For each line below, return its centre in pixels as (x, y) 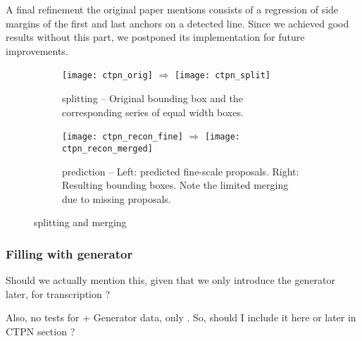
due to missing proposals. (117, 198)
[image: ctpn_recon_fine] (123, 137)
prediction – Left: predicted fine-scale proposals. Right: (181, 171)
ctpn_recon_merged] (107, 148)
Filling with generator (69, 253)
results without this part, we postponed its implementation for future (155, 37)
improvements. (37, 50)
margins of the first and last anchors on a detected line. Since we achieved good (177, 23)
